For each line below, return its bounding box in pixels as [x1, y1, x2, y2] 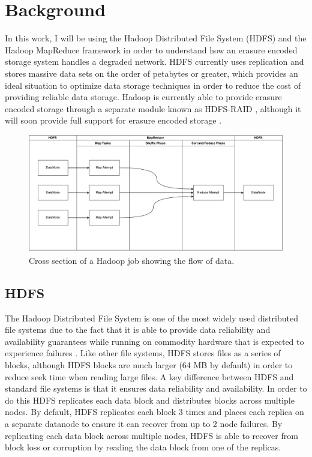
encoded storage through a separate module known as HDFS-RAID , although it [5, 102, 301, 115]
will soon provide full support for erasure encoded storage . [5, 114, 222, 127]
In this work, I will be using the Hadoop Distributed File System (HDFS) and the [5, 32, 307, 44]
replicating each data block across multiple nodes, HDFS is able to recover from [5, 429, 298, 441]
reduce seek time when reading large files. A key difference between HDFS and [5, 370, 294, 383]
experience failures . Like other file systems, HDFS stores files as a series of [5, 347, 281, 359]
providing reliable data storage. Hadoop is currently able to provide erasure [5, 91, 282, 103]
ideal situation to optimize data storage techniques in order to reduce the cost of [5, 79, 301, 91]
